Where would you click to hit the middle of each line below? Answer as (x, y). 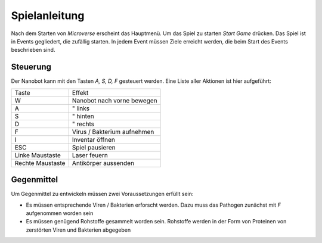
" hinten (83, 116)
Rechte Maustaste (40, 163)
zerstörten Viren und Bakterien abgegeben (78, 230)
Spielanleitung (48, 15)
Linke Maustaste (38, 155)
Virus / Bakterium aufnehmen (113, 132)
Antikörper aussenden (103, 163)
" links (80, 108)
